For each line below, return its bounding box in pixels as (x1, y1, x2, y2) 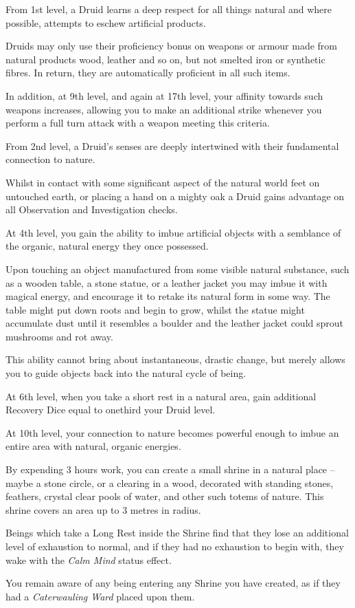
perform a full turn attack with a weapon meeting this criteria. (5, 116, 270, 130)
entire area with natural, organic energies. (5, 439, 181, 453)
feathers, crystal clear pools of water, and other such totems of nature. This (5, 489, 324, 503)
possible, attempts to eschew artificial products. (5, 15, 206, 30)
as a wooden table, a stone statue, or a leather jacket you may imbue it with (5, 275, 328, 290)
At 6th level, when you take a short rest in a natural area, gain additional (5, 389, 317, 403)
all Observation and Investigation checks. (5, 202, 178, 217)
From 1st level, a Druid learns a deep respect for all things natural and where (5, 2, 332, 16)
